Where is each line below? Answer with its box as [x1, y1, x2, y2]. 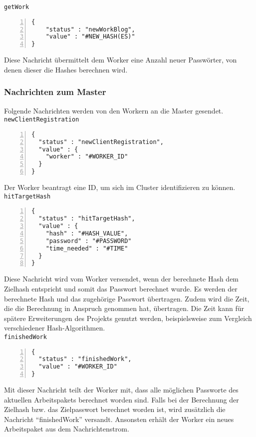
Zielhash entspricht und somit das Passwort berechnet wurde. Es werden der [4, 283, 238, 293]
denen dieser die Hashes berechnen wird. [4, 64, 128, 74]
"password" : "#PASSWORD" [45, 237, 132, 244]
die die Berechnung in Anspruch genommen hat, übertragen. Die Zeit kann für [4, 303, 244, 313]
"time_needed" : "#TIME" [45, 244, 128, 252]
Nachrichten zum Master [4, 85, 106, 98]
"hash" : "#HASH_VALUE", [45, 229, 128, 237]
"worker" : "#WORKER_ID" [45, 153, 128, 160]
